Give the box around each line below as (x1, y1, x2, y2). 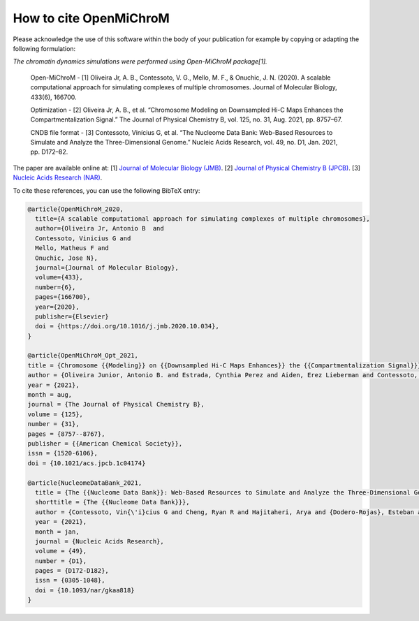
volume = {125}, (27, 410, 84, 418)
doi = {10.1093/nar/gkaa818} (35, 586, 135, 594)
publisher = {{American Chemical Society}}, (27, 439, 183, 447)
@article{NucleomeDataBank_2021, (27, 478, 142, 487)
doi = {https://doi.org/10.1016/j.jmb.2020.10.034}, (35, 322, 219, 330)
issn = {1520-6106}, (27, 449, 98, 458)
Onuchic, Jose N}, (35, 254, 98, 262)
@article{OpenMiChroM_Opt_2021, (27, 351, 139, 360)
